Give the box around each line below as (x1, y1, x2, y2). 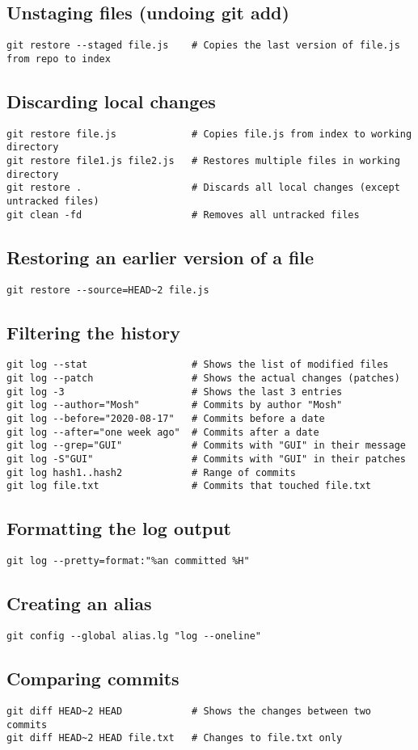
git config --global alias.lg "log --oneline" (6, 630, 261, 642)
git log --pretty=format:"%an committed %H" (6, 555, 250, 567)
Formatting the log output (6, 516, 231, 541)
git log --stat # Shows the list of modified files (6, 359, 389, 371)
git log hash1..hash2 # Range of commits (6, 466, 296, 478)
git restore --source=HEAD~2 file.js (6, 284, 209, 296)
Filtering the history (6, 319, 180, 344)
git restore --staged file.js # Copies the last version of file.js (6, 40, 400, 52)
